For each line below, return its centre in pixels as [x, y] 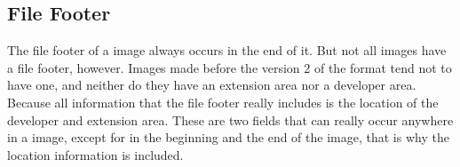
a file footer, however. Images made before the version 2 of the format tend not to [230, 67]
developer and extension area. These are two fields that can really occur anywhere [230, 119]
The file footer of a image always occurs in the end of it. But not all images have [227, 50]
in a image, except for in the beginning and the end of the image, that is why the [228, 137]
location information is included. [95, 154]
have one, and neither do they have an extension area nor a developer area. [212, 85]
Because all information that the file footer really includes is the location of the [223, 102]
